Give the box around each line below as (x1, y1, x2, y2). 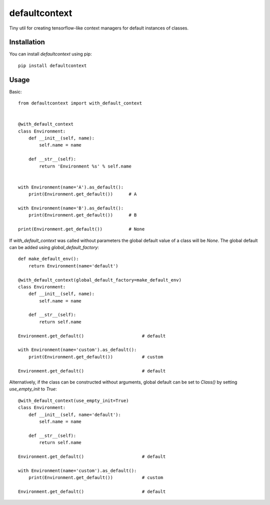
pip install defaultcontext (18, 62, 87, 68)
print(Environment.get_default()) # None (18, 226, 145, 232)
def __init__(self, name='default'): (28, 411, 121, 417)
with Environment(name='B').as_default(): (18, 205, 124, 211)
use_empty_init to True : (9, 386, 57, 392)
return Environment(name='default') (28, 263, 118, 268)
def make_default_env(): (18, 256, 79, 262)
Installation (9, 38, 45, 46)
